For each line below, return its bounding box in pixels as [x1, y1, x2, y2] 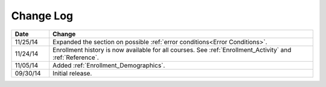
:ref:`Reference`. [52, 53, 99, 62]
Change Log [11, 9, 74, 22]
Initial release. [52, 69, 92, 77]
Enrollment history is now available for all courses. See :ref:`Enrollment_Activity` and [52, 45, 292, 54]
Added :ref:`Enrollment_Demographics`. [52, 61, 165, 69]
